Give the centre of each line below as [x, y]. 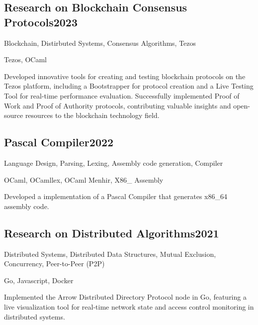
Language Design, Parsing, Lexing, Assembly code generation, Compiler [114, 162]
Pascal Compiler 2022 [59, 142]
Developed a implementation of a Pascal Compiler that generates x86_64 [116, 196]
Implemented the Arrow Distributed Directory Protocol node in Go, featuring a [125, 297]
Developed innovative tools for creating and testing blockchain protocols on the [125, 76]
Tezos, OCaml [26, 59]
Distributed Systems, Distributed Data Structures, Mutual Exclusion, [110, 254]
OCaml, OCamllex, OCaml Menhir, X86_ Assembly [84, 179]
